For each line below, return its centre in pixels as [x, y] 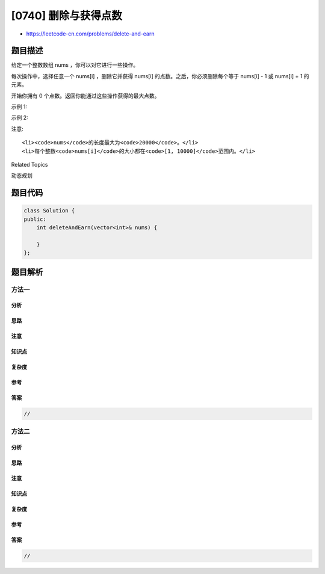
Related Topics [29, 164]
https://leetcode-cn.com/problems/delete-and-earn [90, 34]
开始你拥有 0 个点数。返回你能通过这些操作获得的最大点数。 [85, 96]
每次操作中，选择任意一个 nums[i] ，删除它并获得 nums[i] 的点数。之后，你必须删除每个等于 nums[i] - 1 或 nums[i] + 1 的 [160, 76]
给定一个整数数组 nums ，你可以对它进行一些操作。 [75, 65]
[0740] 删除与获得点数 [67, 16]
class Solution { [49, 211]
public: [35, 219]
